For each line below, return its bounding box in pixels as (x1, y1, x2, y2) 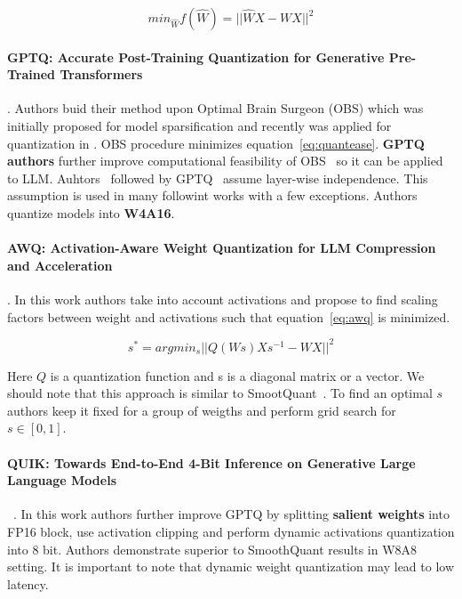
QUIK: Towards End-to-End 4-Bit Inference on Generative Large (7, 453, 416, 472)
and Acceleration (7, 255, 113, 274)
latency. (7, 574, 49, 593)
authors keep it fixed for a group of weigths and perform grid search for (7, 401, 396, 419)
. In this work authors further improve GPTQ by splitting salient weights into (13, 505, 450, 523)
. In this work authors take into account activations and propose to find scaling (7, 289, 438, 308)
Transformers (60, 65, 143, 84)
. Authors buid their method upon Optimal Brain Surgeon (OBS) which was (7, 99, 424, 117)
